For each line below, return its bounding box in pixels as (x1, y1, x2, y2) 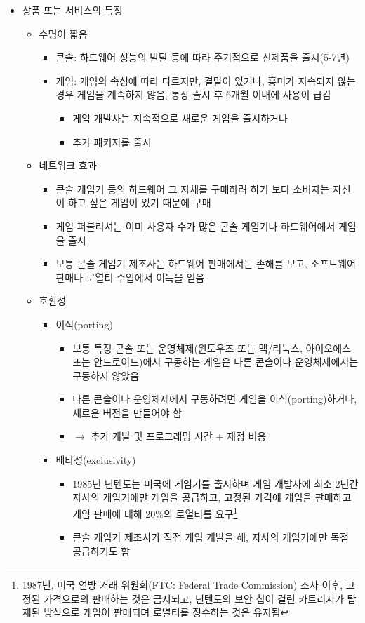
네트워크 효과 (39, 158, 97, 173)
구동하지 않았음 (72, 368, 140, 382)
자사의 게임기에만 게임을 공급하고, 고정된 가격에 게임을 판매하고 (72, 490, 352, 504)
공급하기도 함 (72, 543, 131, 558)
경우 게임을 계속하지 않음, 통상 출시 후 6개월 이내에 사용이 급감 (55, 87, 331, 102)
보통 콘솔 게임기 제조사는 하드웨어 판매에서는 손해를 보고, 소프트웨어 (55, 256, 356, 271)
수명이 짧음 (39, 26, 88, 41)
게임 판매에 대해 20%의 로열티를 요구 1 (72, 504, 238, 521)
